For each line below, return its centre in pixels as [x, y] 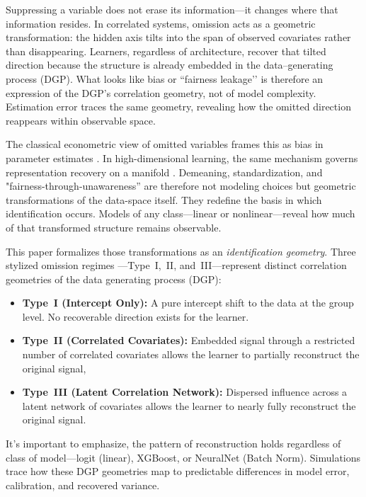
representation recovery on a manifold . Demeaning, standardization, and [164, 172]
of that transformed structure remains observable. [114, 227]
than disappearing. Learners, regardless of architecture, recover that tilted [166, 51]
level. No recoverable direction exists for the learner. [136, 316]
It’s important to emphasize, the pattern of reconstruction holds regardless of [173, 444]
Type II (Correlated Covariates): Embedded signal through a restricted [189, 340]
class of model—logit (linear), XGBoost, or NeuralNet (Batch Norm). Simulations [183, 457]
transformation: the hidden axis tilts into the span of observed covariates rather [178, 37]
